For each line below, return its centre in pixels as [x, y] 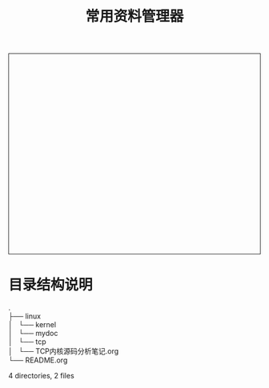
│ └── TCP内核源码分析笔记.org [64, 351]
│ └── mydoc [33, 334]
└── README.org [38, 360]
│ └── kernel [32, 325]
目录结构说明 [51, 285]
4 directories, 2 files [41, 376]
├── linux [25, 316]
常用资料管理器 [134, 16]
